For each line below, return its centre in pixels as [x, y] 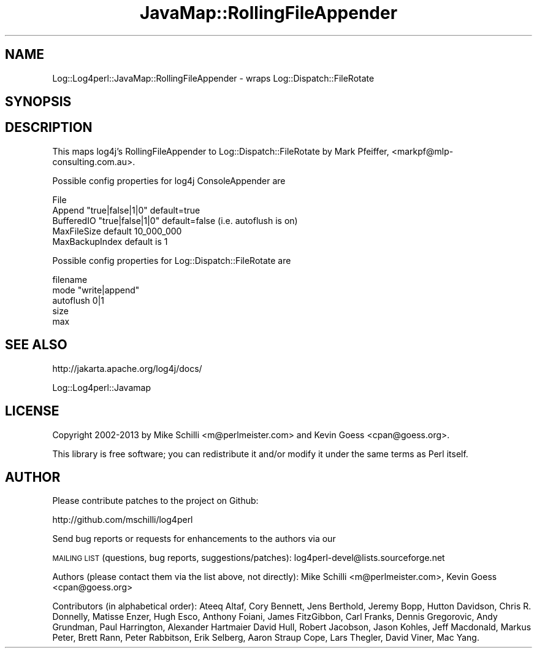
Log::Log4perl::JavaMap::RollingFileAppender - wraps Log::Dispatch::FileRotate [213, 78]
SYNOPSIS [38, 102]
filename [70, 279]
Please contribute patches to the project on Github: [155, 501]
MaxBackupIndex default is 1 [110, 241]
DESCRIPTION [49, 128]
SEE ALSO [36, 345]
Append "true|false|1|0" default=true [126, 210]
